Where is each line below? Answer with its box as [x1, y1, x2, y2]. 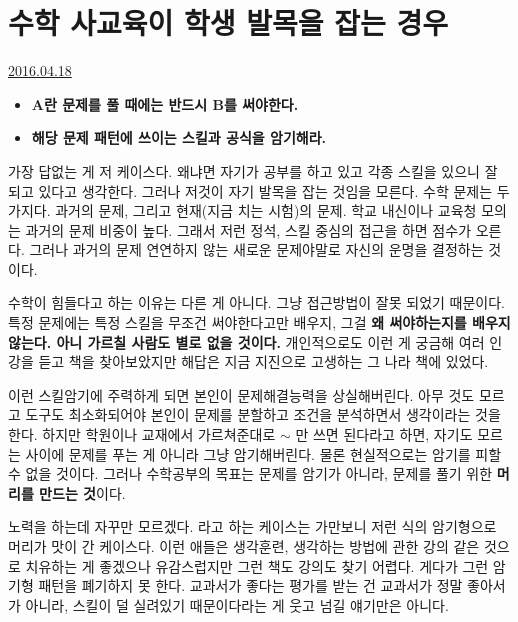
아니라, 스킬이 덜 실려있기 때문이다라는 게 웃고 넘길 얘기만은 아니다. [25, 594, 449, 615]
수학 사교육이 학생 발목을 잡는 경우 [8, 2, 449, 43]
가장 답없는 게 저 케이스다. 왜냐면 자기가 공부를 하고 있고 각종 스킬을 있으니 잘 [8, 160, 498, 181]
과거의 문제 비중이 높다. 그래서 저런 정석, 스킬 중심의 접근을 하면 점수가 [25, 219, 472, 240]
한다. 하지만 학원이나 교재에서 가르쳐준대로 [8, 424, 276, 445]
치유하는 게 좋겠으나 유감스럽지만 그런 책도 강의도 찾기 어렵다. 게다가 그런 [25, 555, 489, 576]
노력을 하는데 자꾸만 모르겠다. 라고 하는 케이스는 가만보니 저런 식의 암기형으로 [8, 516, 497, 537]
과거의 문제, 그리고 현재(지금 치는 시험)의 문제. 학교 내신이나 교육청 [55, 200, 477, 221]
